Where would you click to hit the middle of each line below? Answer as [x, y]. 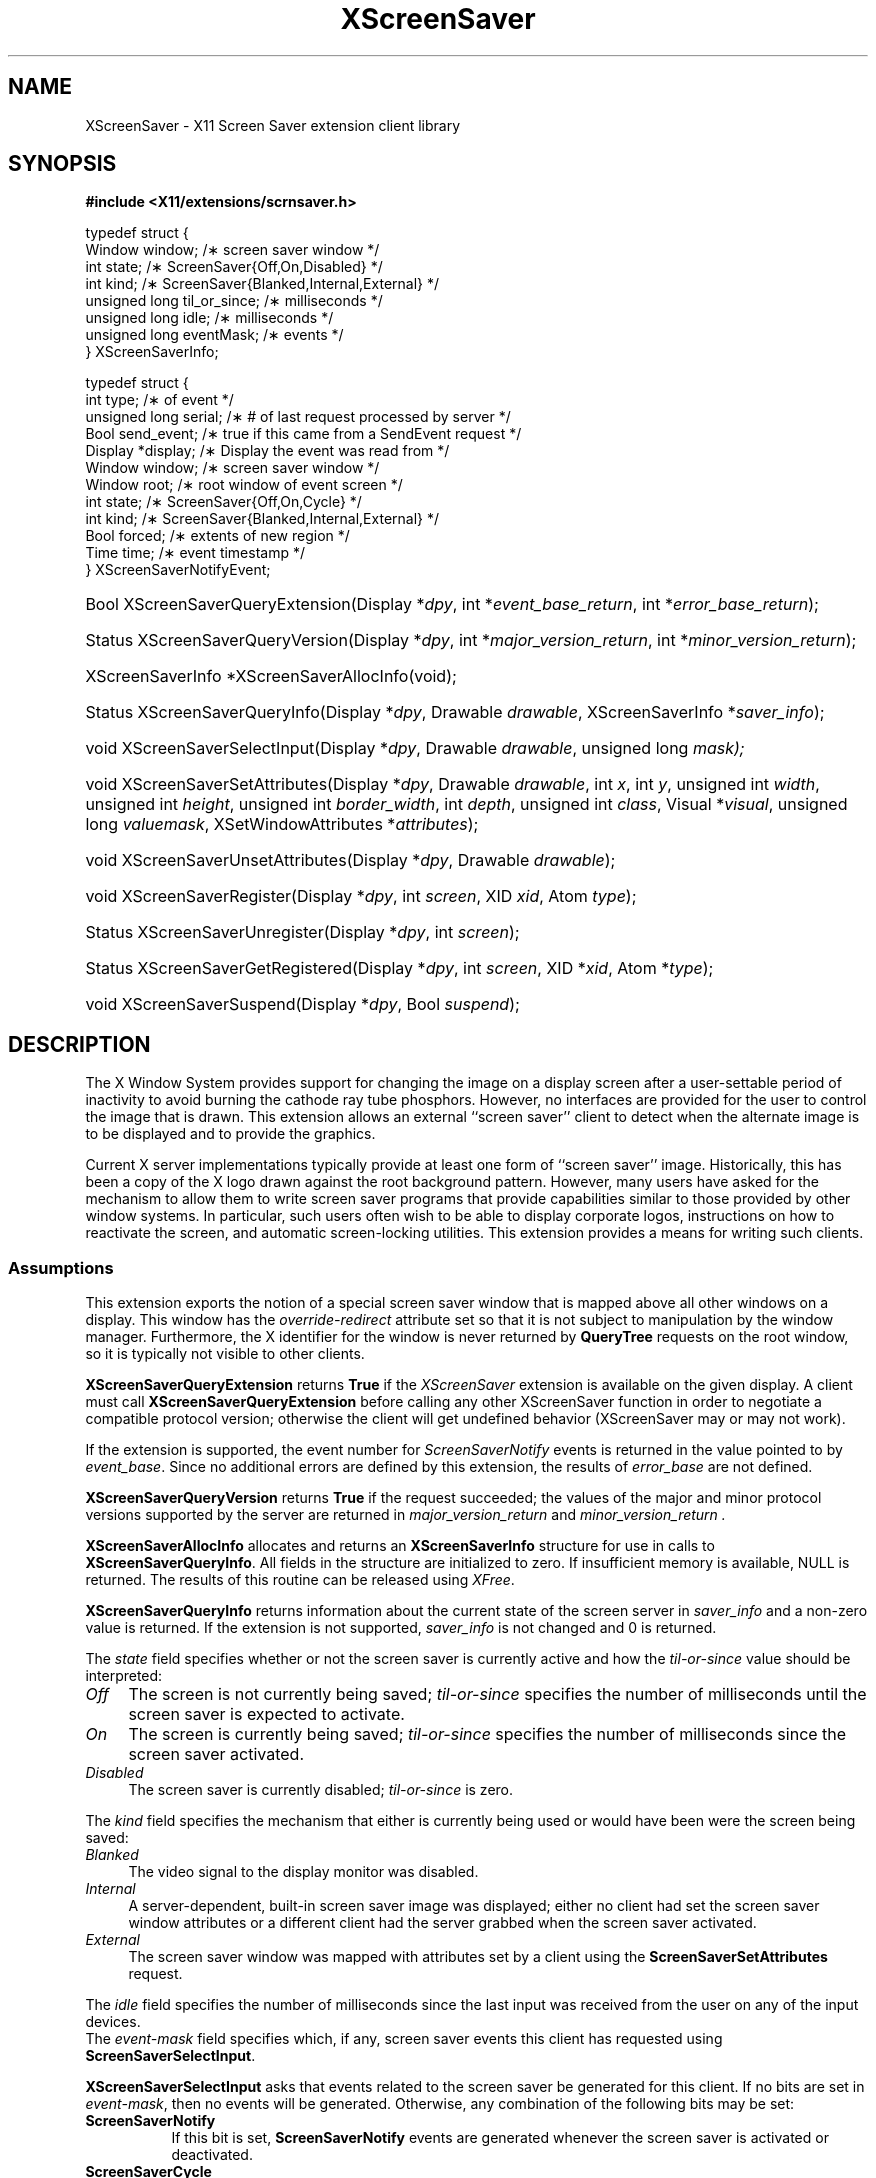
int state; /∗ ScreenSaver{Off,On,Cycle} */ [223, 502]
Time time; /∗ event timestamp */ [195, 553]
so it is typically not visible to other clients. [225, 1354]
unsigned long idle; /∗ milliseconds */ [209, 318]
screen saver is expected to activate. [266, 1714]
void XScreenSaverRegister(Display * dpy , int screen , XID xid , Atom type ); [361, 896]
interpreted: [124, 1676]
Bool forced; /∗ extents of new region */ [217, 536]
